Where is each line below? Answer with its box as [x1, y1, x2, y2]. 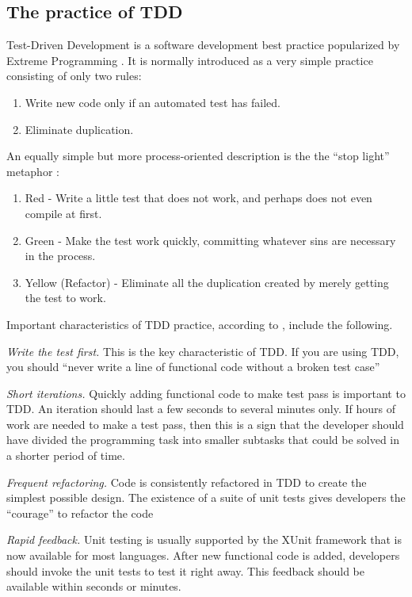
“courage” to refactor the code [6, 504, 154, 521]
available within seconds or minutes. [6, 578, 181, 595]
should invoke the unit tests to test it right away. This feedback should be [6, 562, 364, 579]
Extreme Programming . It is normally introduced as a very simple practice [6, 52, 373, 68]
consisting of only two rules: [6, 67, 142, 84]
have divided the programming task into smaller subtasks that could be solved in [6, 431, 400, 448]
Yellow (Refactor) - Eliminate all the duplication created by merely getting [25, 274, 389, 290]
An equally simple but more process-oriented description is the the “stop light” [6, 147, 390, 164]
